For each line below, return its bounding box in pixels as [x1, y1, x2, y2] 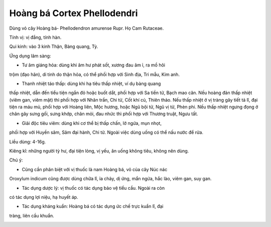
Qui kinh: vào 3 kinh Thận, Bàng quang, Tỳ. [9, 43, 98, 50]
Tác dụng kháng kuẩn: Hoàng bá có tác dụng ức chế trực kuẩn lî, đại [22, 203, 164, 209]
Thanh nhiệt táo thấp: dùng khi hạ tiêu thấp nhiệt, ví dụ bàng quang [22, 81, 161, 87]
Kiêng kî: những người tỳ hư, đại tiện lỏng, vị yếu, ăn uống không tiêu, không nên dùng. [9, 148, 189, 154]
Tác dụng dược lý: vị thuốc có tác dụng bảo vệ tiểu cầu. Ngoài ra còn [22, 185, 165, 191]
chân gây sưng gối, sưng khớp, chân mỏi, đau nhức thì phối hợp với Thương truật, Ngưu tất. [9, 111, 198, 117]
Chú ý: [9, 157, 23, 163]
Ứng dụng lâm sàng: [9, 53, 51, 59]
